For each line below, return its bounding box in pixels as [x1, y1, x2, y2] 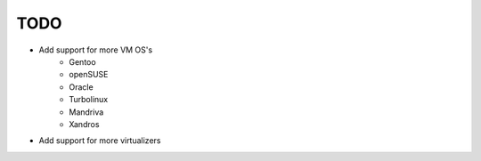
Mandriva [69, 107, 104, 117]
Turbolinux [69, 94, 109, 105]
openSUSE [69, 69, 109, 80]
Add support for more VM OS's [38, 44, 153, 55]
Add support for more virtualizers [38, 135, 161, 146]
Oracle [69, 81, 94, 93]
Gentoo [69, 56, 97, 67]
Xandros [69, 118, 100, 129]
